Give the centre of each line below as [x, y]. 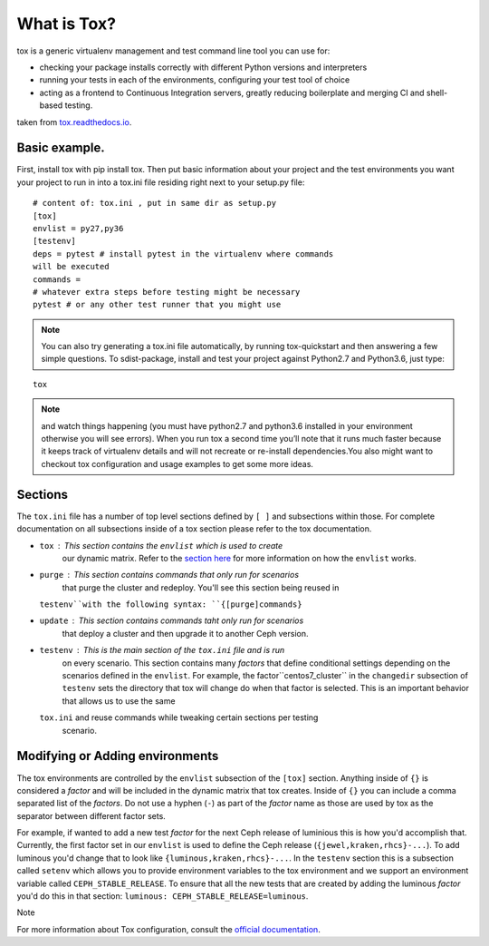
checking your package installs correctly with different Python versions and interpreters [203, 67]
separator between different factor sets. [91, 815]
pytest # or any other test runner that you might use [157, 305]
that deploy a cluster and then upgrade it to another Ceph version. [185, 633]
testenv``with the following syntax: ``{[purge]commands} [171, 605]
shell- [437, 93]
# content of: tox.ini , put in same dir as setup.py [154, 203]
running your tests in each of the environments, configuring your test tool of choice [195, 80]
